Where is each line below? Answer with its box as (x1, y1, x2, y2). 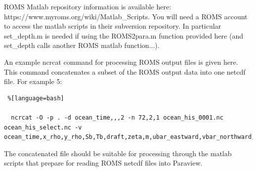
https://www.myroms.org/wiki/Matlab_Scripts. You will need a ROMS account (4, 11, 248, 21)
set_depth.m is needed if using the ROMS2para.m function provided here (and (4, 30, 243, 41)
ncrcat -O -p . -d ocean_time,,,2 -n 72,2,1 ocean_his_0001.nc (11, 114, 223, 121)
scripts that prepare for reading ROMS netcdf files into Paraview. (4, 158, 203, 168)
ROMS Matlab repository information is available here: (4, 1, 171, 11)
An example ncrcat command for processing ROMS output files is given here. (4, 56, 238, 67)
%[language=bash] (7, 94, 64, 102)
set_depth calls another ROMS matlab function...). (4, 40, 160, 50)
